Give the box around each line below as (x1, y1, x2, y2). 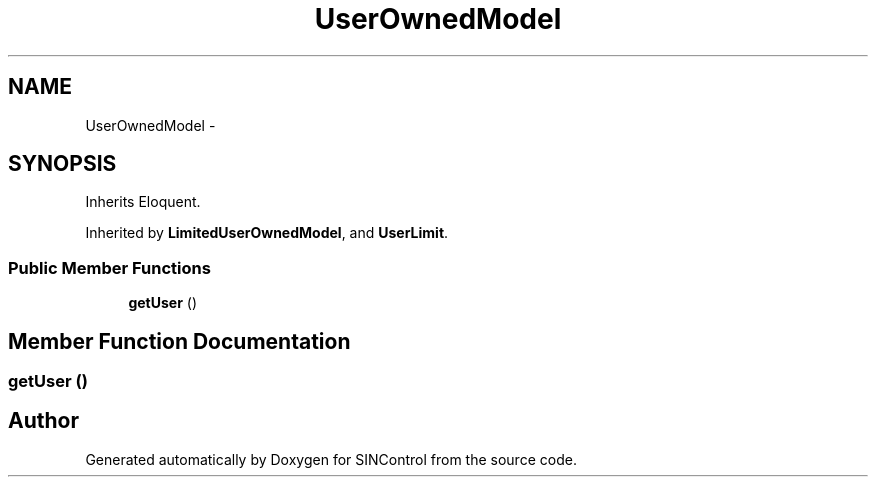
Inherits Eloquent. (85, 193, 201, 211)
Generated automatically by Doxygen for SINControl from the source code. (85, 450, 577, 468)
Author (8, 408, 79, 434)
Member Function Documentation (8, 328, 351, 354)
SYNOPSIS (8, 151, 117, 177)
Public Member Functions (8, 257, 211, 278)
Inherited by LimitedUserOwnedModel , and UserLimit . (85, 224, 449, 242)
